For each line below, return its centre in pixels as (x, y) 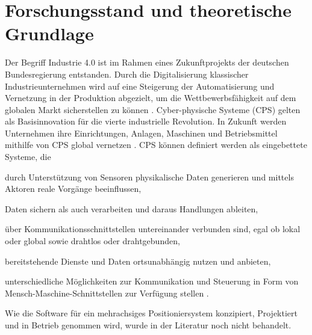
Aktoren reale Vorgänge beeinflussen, (73, 189)
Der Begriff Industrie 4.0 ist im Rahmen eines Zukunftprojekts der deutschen (147, 62)
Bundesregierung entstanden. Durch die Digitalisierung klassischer (127, 74)
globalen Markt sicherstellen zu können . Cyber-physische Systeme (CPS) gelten (153, 109)
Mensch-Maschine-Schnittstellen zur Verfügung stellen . (107, 293)
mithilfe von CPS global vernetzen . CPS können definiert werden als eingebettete (156, 145)
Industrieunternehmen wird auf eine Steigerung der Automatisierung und (140, 86)
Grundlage (49, 33)
